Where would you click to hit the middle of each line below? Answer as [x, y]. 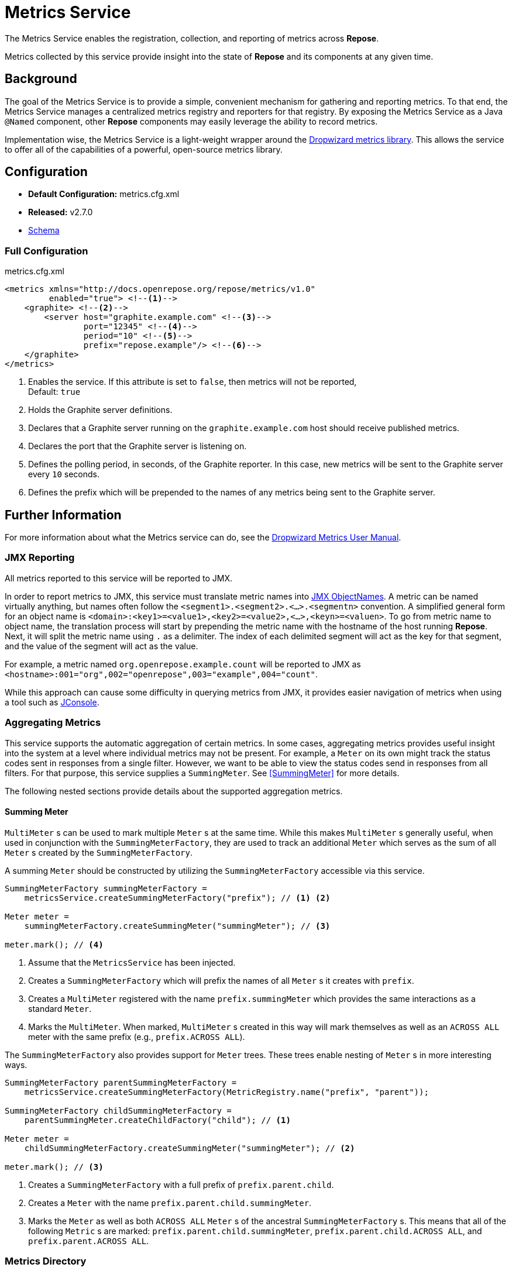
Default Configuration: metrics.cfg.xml [104, 194]
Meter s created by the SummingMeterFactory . [99, 852]
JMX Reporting [40, 558]
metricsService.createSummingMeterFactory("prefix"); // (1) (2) [177, 898]
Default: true [54, 392]
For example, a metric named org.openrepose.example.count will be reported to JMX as [183, 664]
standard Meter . [60, 1008]
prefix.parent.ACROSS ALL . [89, 1241]
